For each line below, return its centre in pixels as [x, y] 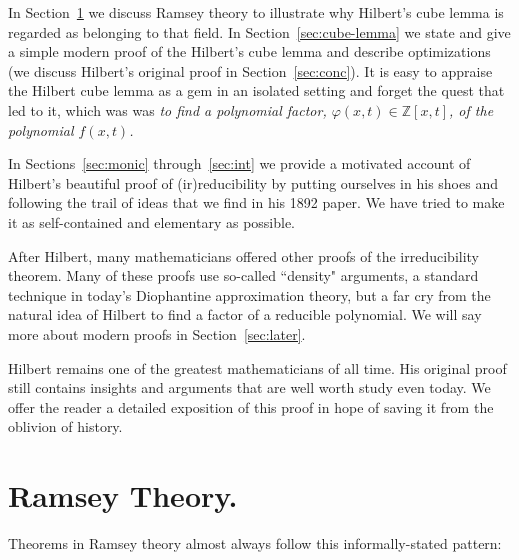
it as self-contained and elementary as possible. [152, 221]
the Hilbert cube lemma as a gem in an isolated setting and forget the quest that [256, 90]
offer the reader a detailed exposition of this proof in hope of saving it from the [251, 406]
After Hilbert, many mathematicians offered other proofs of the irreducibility [244, 255]
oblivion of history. [65, 426]
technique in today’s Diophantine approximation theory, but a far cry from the [249, 294]
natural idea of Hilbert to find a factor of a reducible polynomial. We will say [245, 314]
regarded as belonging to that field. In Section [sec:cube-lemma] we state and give [259, 31]
